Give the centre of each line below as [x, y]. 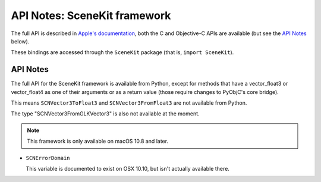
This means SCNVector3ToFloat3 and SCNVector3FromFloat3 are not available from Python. [129, 103]
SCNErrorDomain [48, 158]
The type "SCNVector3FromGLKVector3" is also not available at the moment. [105, 114]
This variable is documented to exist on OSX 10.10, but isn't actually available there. [128, 168]
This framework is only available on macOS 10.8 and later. [98, 141]
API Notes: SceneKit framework [91, 15]
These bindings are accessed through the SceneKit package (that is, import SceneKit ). [122, 52]
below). [20, 41]
